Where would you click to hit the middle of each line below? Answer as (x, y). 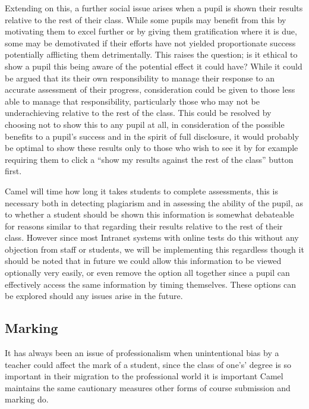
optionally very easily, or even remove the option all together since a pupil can (147, 273)
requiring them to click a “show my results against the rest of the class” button (149, 159)
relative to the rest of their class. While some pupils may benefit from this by (146, 19)
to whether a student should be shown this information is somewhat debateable (149, 214)
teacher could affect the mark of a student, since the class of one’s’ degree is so (148, 364)
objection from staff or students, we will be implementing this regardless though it (154, 249)
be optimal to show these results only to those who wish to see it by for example (152, 148)
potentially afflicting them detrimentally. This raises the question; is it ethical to (151, 54)
